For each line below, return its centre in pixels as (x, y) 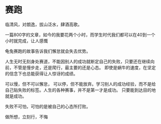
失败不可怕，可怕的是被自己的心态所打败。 (48, 106)
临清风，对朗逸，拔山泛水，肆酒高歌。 (43, 24)
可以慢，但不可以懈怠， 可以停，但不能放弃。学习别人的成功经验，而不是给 (80, 84)
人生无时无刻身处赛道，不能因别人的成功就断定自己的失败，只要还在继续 (78, 61)
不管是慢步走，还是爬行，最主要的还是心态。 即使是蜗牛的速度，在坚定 (85, 67)
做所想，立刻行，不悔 (26, 117)
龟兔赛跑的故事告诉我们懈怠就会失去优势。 (48, 51)
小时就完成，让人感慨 (26, 41)
